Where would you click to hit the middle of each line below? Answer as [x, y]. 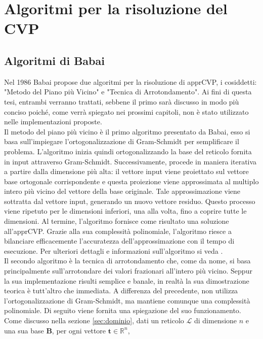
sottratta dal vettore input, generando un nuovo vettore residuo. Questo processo [130, 201]
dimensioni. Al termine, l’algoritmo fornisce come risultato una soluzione [117, 221]
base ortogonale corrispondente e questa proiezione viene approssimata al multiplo [131, 181]
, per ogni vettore [79, 330]
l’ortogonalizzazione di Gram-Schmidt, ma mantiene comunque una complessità [127, 300]
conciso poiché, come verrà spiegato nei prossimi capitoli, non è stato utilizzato [126, 111]
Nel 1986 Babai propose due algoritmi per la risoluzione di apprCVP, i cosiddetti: [130, 81]
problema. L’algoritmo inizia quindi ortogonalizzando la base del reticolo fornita [128, 151]
